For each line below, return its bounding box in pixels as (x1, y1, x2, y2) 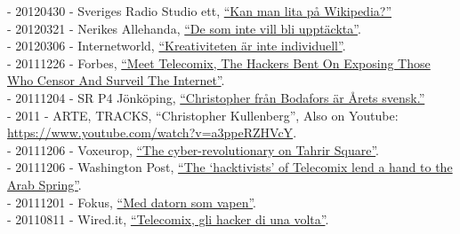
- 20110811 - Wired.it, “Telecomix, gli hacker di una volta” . (7, 210, 329, 229)
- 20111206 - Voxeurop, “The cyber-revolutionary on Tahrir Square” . (7, 140, 379, 159)
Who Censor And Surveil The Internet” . (7, 71, 225, 90)
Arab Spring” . (7, 175, 82, 193)
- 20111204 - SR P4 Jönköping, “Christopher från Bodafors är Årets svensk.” (7, 88, 425, 106)
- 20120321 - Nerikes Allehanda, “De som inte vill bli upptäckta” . (7, 19, 361, 37)
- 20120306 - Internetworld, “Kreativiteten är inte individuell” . (7, 36, 346, 55)
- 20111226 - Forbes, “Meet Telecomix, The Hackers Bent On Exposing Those (7, 53, 431, 72)
